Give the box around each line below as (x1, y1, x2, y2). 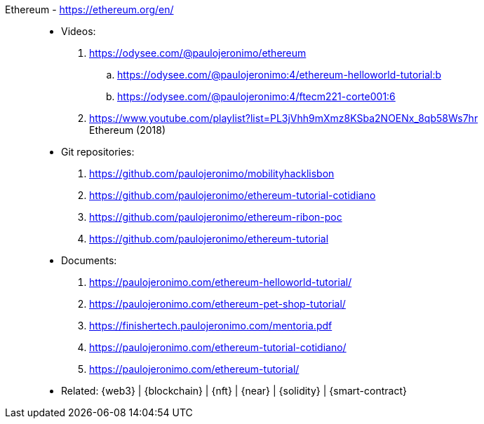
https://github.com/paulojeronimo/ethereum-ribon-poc (89, 211, 342, 223)
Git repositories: (61, 146, 135, 158)
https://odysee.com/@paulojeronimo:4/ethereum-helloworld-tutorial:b (117, 69, 442, 81)
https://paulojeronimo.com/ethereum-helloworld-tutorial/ (89, 276, 352, 288)
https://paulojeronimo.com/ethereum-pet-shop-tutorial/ (89, 298, 346, 310)
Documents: (61, 254, 117, 266)
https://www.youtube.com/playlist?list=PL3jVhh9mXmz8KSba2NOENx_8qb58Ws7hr (89, 112, 478, 124)
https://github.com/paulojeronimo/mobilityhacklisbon (89, 167, 335, 179)
